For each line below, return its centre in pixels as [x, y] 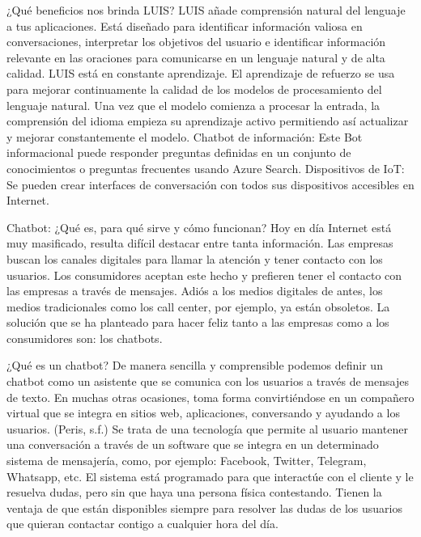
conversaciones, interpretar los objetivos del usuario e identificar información [196, 42]
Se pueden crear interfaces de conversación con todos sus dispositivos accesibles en [210, 184]
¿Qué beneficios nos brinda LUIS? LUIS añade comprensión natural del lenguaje [206, 10]
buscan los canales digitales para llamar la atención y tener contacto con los [195, 258]
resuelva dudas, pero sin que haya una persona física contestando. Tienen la [194, 492]
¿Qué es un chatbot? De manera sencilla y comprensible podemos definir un [195, 365]
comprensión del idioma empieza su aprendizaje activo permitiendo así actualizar [208, 121]
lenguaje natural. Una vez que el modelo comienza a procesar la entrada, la [193, 105]
